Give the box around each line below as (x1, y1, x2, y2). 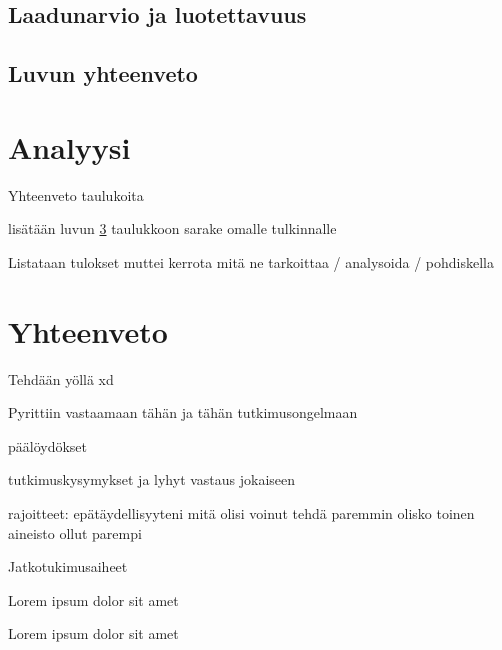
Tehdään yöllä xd (8, 368, 114, 389)
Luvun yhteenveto (8, 58, 198, 89)
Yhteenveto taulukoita (8, 184, 144, 205)
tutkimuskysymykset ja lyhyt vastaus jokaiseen (8, 469, 296, 490)
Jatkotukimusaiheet (8, 556, 128, 577)
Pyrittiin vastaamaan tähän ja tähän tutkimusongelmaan (8, 402, 358, 423)
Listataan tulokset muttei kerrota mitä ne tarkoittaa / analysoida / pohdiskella (8, 251, 494, 272)
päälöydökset (8, 435, 88, 456)
